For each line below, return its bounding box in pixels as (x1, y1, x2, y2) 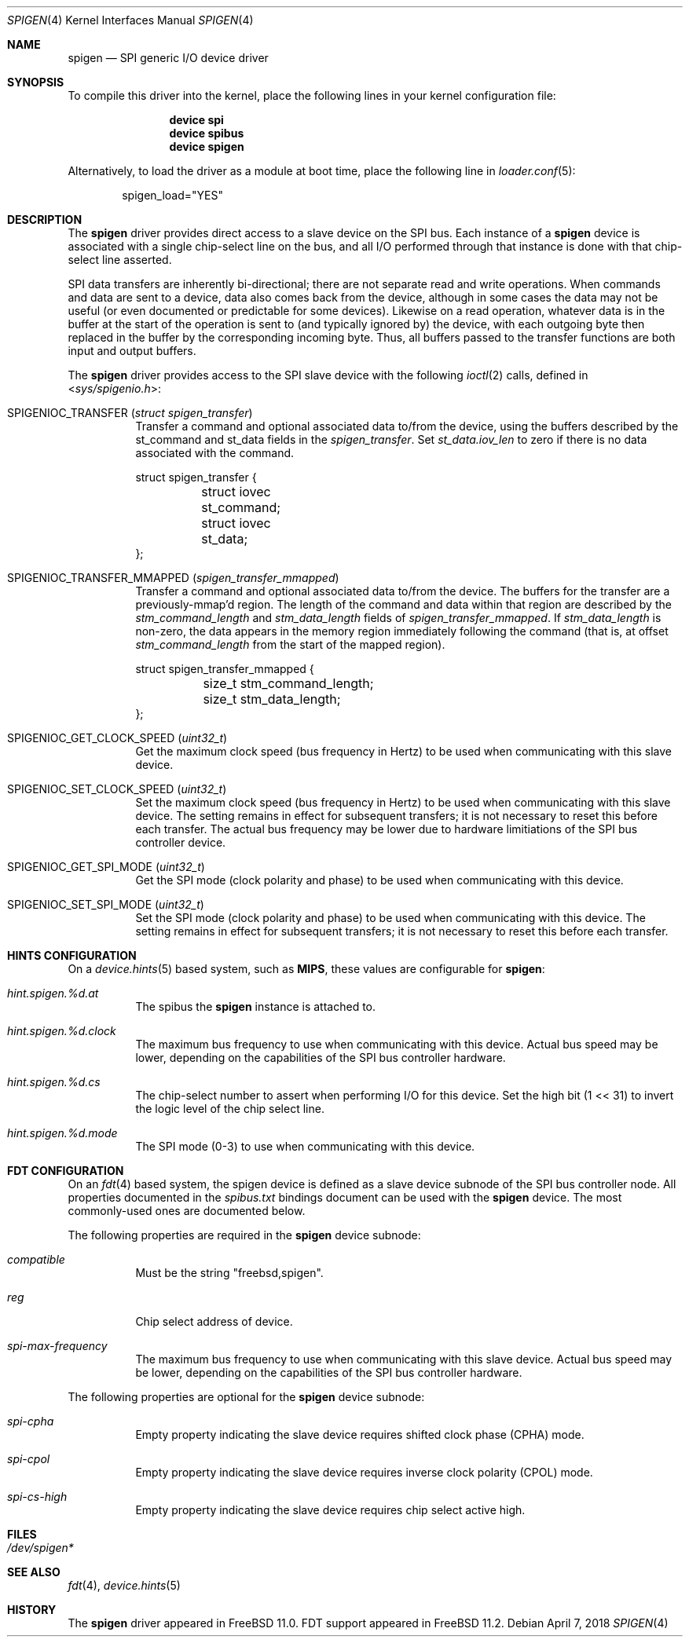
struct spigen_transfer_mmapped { (135, 662, 314, 675)
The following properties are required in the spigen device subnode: (68, 1228, 421, 1242)
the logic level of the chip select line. (135, 1102, 324, 1115)
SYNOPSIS (7, 75, 64, 89)
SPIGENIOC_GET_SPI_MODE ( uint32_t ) (7, 860, 205, 873)
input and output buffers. (68, 344, 196, 357)
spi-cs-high (7, 1490, 68, 1503)
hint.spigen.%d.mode (7, 1126, 118, 1140)
